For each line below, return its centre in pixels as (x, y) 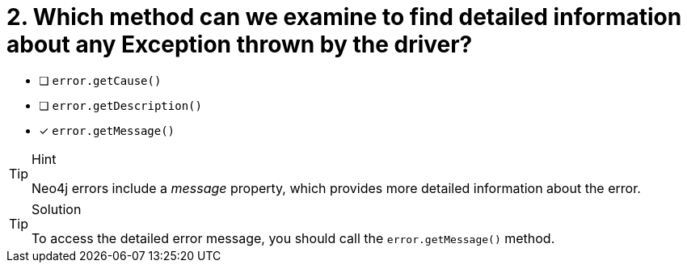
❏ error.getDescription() (120, 105)
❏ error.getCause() (100, 80)
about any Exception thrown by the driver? (240, 44)
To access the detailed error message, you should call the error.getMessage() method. (293, 238)
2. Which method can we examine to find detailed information (344, 17)
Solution (57, 209)
